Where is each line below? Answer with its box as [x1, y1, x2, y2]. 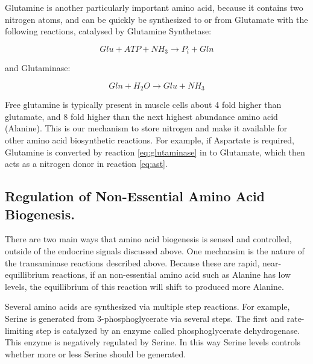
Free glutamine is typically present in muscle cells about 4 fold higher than [5, 98, 282, 111]
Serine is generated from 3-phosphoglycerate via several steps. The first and [5, 312, 285, 324]
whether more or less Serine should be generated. [5, 347, 186, 360]
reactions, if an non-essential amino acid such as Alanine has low [52, 268, 291, 281]
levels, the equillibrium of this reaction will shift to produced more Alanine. [5, 280, 284, 292]
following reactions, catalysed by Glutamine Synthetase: [5, 25, 212, 37]
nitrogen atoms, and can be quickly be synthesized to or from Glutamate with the [5, 13, 308, 25]
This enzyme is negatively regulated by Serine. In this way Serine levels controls [5, 336, 301, 348]
